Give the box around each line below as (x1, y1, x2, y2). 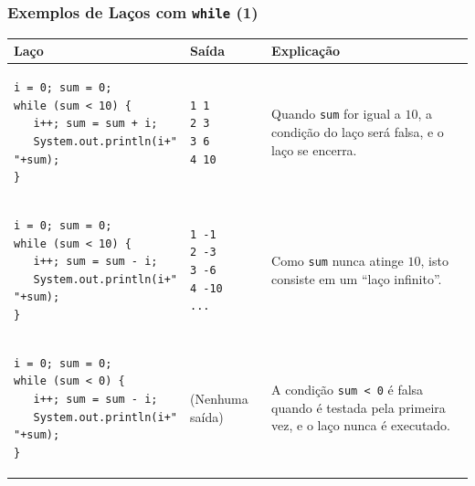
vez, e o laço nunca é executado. (271, 416, 451, 435)
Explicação (271, 41, 341, 60)
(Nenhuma (189, 388, 248, 407)
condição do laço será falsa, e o (271, 122, 444, 142)
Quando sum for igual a (271, 104, 401, 123)
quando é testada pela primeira (271, 397, 446, 417)
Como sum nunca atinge (271, 251, 404, 270)
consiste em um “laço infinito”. (271, 269, 442, 288)
